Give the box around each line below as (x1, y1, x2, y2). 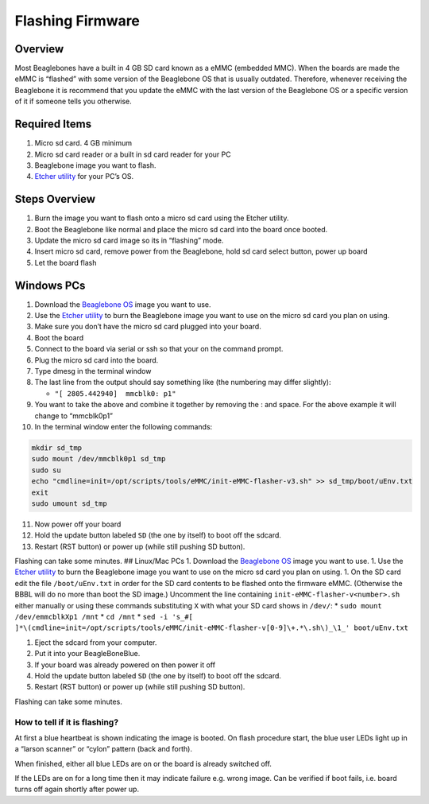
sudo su (31, 465, 61, 475)
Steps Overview (14, 192, 95, 206)
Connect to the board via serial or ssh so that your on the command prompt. (34, 344, 284, 354)
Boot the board (34, 332, 83, 342)
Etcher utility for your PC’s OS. (34, 172, 134, 181)
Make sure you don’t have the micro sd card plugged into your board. (34, 322, 261, 332)
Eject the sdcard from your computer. (34, 637, 157, 647)
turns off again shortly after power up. (14, 784, 139, 794)
